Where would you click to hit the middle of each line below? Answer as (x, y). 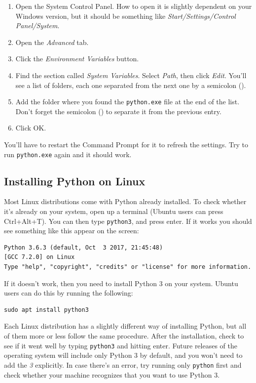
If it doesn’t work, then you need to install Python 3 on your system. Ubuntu (121, 283)
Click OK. (31, 128)
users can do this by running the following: (69, 293)
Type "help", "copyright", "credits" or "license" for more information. (128, 267)
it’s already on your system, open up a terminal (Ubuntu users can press (114, 211)
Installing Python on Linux (75, 181)
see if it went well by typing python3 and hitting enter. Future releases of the (121, 345)
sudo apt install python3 (46, 310)
